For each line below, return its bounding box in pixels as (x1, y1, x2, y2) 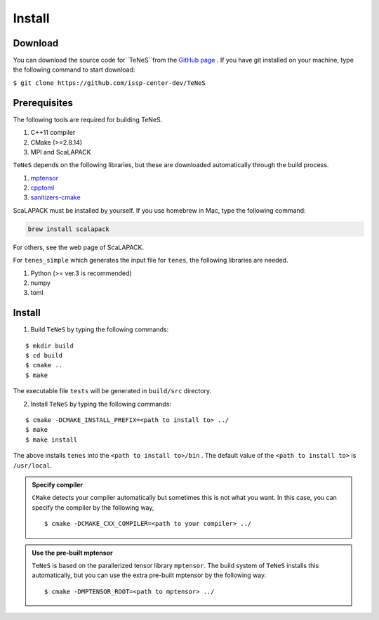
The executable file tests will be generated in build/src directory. (13, 387, 212, 395)
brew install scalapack (27, 225, 110, 233)
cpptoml (30, 183, 55, 192)
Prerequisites (13, 97, 73, 109)
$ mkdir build (25, 341, 74, 350)
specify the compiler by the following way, (32, 503, 154, 512)
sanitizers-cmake (30, 193, 81, 202)
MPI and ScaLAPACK (30, 147, 91, 156)
